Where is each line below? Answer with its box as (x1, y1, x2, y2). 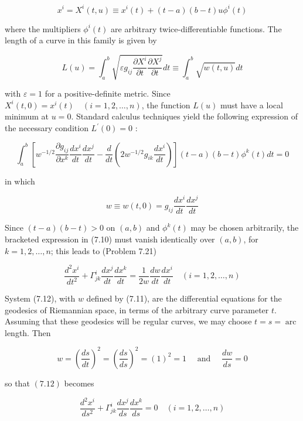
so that (5, 376, 30, 389)
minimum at (5, 110, 49, 122)
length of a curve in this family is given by (5, 34, 157, 46)
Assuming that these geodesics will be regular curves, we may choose (5, 315, 252, 327)
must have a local (220, 98, 283, 111)
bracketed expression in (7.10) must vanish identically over (5, 232, 215, 245)
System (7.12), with (5, 292, 76, 304)
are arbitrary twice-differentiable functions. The (111, 22, 282, 35)
